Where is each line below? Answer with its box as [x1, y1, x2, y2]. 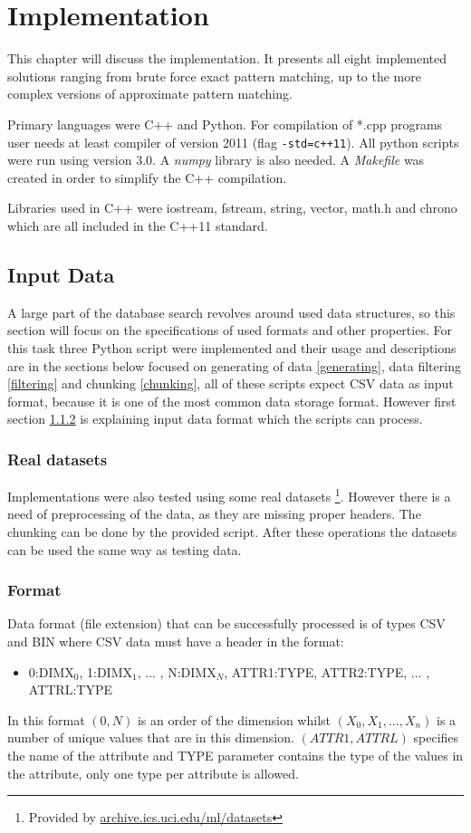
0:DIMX [28, 662, 74, 681]
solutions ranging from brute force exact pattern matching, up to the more [7, 66, 421, 85]
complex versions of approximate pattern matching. [7, 84, 293, 103]
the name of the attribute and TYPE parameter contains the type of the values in [7, 745, 464, 764]
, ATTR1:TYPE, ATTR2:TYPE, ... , [224, 662, 430, 681]
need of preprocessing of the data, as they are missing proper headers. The [7, 504, 421, 523]
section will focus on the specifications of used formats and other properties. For [7, 321, 452, 340]
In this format [7, 710, 85, 729]
